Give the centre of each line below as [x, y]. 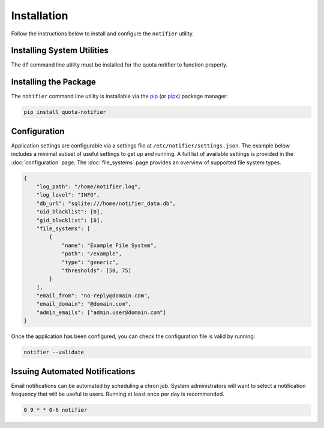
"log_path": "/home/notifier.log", [88, 187]
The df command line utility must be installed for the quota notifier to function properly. [119, 65]
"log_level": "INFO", [68, 195]
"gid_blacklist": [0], [70, 220]
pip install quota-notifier [65, 112]
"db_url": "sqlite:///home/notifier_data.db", [106, 203]
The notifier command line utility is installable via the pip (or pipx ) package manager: [119, 97]
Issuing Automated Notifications [73, 371]
